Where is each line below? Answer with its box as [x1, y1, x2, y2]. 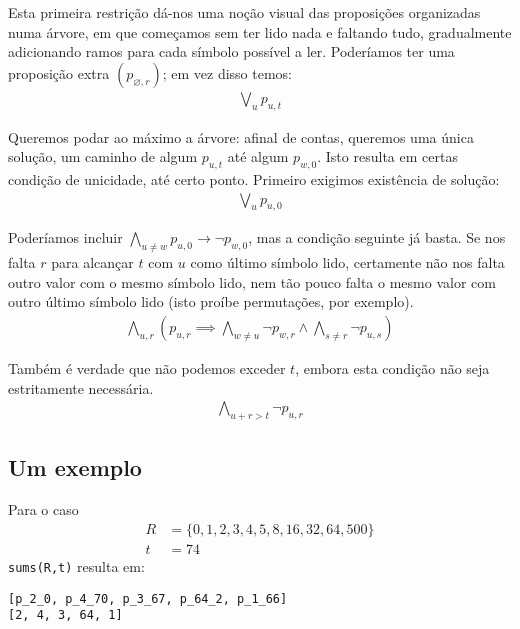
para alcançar [51, 252, 134, 273]
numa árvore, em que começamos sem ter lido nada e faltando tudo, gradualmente [8, 21, 512, 42]
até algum [227, 146, 289, 167]
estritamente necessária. [8, 377, 154, 398]
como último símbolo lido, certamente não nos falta [190, 252, 505, 273]
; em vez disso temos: [162, 62, 292, 83]
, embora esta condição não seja [295, 358, 490, 379]
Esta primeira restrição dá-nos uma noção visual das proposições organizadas [8, 2, 481, 22]
